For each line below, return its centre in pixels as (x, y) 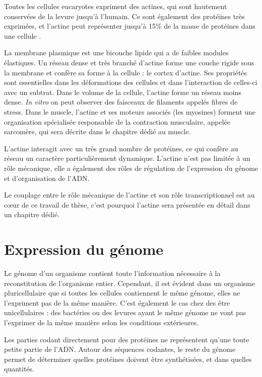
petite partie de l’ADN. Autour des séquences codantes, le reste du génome (120, 349)
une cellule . (23, 35)
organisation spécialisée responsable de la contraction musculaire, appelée (117, 121)
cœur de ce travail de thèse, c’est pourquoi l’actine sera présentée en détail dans (127, 204)
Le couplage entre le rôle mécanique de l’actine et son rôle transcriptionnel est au (129, 195)
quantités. (19, 369)
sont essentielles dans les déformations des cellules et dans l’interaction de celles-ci (131, 82)
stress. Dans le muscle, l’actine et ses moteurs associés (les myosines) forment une (130, 111)
